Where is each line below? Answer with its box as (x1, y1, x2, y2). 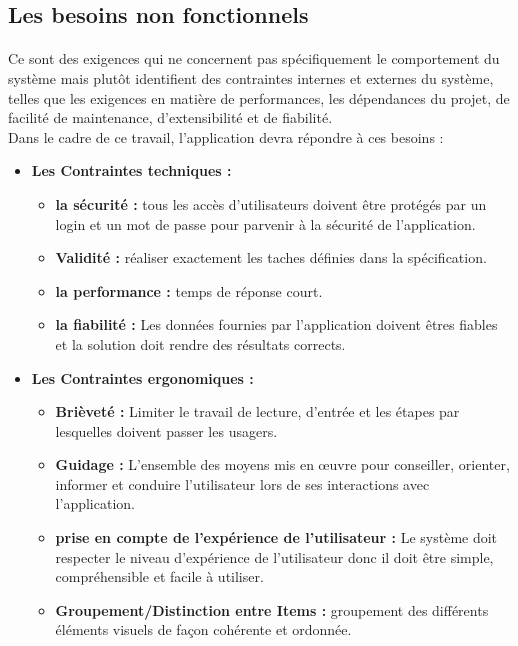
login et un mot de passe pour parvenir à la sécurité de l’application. (55, 213, 476, 234)
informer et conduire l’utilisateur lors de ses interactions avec (55, 473, 430, 494)
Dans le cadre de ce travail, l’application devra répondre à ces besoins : (8, 126, 444, 147)
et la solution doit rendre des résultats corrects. (55, 333, 346, 354)
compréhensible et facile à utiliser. (55, 566, 264, 587)
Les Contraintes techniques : (31, 160, 232, 181)
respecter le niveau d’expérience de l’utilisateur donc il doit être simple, (55, 546, 494, 567)
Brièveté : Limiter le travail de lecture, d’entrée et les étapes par (55, 401, 460, 422)
